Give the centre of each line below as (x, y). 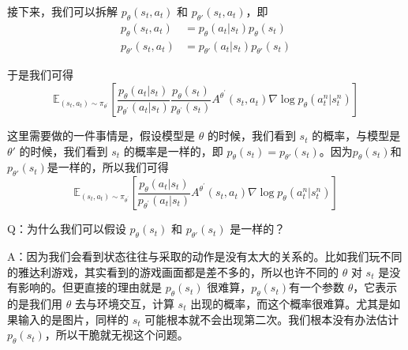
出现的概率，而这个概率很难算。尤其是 (290, 304)
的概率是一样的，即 (173, 151)
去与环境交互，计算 (124, 304)
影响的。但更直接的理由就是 (90, 287)
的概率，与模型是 (356, 135)
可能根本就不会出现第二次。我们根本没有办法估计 (272, 319)
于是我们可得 (40, 75)
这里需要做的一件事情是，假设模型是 (101, 135)
